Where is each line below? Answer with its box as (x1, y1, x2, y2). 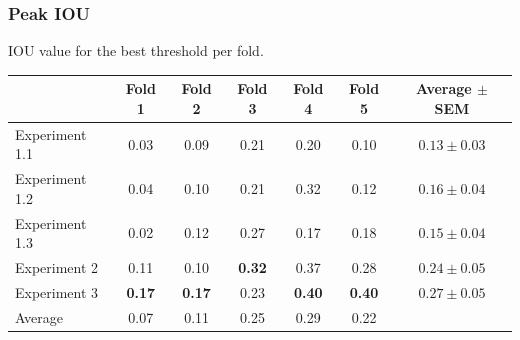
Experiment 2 (15, 257, 99, 278)
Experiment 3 (15, 281, 99, 302)
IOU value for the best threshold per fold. (8, 40, 264, 61)
